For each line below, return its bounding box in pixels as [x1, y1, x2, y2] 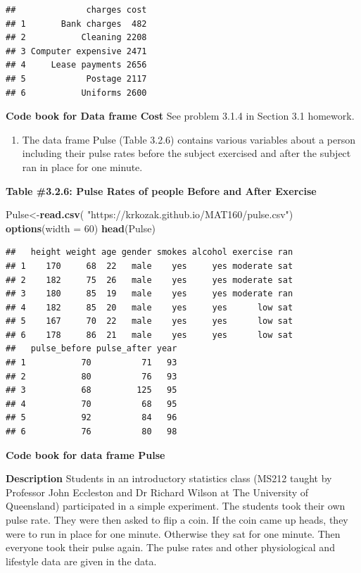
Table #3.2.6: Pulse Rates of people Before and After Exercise [6, 183, 317, 198]
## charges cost [6, 5, 147, 15]
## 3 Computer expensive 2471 [6, 46, 147, 56]
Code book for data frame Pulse [6, 447, 165, 462]
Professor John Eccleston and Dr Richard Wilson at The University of [6, 484, 309, 499]
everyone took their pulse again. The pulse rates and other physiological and [6, 540, 335, 555]
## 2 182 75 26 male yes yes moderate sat [6, 275, 293, 285]
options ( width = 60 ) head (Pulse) [6, 220, 156, 235]
